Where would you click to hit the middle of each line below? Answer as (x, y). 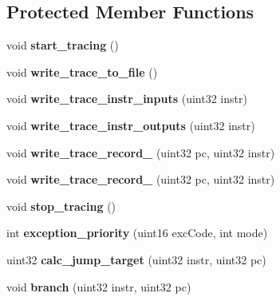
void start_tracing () (63, 45)
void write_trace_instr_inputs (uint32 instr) (127, 99)
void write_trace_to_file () (82, 71)
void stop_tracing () (61, 206)
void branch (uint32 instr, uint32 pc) (99, 286)
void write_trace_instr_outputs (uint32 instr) (131, 125)
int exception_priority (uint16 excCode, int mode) (137, 233)
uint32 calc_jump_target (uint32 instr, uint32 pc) (136, 259)
